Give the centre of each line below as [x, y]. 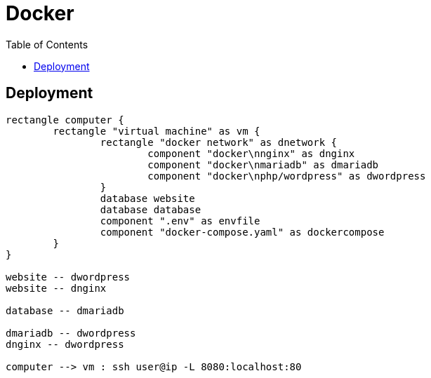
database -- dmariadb [65, 310]
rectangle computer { [65, 120]
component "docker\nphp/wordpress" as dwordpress [287, 176]
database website [147, 198]
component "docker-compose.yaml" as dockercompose [242, 232]
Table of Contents [47, 44]
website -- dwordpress [68, 277]
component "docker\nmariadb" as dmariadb [263, 164]
